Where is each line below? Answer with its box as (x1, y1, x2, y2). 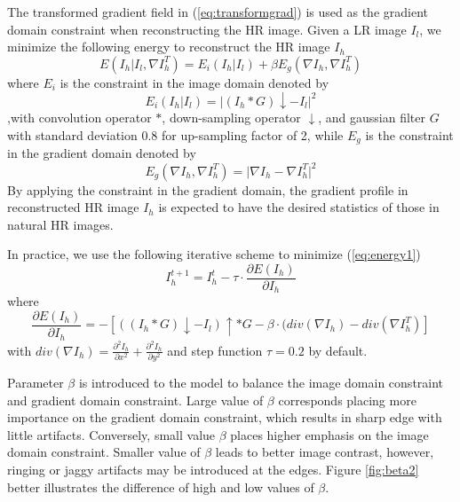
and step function (167, 341, 263, 359)
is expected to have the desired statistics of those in (158, 198, 440, 216)
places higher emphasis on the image (230, 425, 429, 443)
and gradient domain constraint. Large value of (7, 390, 264, 409)
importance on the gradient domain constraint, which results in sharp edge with (7, 408, 442, 427)
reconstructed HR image (7, 198, 139, 216)
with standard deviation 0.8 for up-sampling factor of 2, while (7, 125, 344, 144)
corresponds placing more (278, 390, 416, 409)
